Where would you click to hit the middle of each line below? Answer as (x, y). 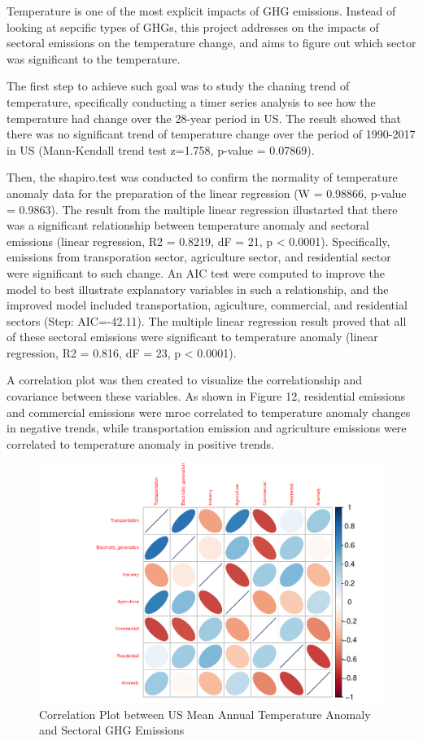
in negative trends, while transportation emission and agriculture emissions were (207, 428)
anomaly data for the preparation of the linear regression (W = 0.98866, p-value (207, 193)
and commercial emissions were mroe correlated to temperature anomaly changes (209, 412)
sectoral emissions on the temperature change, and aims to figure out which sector (211, 43)
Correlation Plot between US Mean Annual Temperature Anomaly (205, 714)
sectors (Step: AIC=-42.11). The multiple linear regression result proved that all (207, 320)
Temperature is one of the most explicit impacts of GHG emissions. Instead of (201, 11)
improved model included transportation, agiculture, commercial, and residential (207, 305)
